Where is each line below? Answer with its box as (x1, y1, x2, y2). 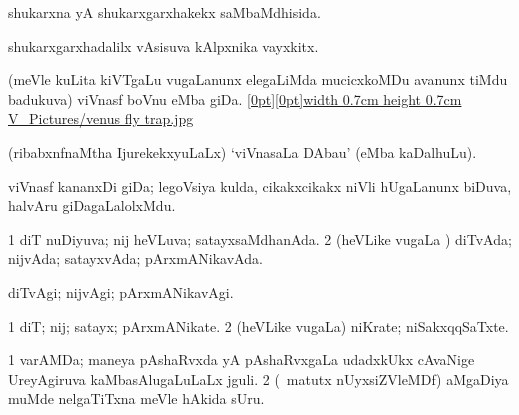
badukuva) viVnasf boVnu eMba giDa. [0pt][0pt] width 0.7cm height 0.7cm (8, 88, 462, 109)
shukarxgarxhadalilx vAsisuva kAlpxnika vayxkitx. (8, 35, 319, 56)
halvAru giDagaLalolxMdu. (8, 195, 176, 216)
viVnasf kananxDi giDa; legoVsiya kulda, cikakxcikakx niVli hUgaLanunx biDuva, (8, 175, 512, 196)
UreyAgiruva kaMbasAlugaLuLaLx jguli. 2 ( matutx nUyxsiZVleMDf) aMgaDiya (8, 368, 509, 389)
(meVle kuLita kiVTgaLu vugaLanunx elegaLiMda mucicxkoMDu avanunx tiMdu (8, 69, 508, 90)
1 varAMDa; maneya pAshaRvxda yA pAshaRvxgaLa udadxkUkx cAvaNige (8, 349, 475, 370)
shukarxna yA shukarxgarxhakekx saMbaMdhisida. (8, 2, 321, 22)
